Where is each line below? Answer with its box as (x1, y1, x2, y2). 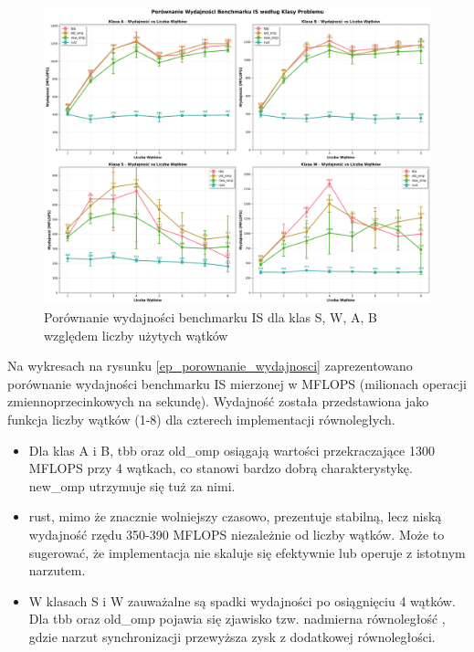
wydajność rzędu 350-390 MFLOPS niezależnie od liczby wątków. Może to (28, 524, 445, 543)
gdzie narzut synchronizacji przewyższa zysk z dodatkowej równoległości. (28, 626, 436, 646)
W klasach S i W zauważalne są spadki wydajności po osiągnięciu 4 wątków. (28, 591, 456, 610)
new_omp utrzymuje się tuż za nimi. (28, 476, 236, 495)
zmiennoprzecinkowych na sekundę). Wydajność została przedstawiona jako (7, 392, 429, 411)
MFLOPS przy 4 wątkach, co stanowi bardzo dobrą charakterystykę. (28, 458, 413, 478)
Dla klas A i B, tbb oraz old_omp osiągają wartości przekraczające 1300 (28, 440, 435, 459)
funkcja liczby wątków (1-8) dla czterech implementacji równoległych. (7, 410, 395, 429)
